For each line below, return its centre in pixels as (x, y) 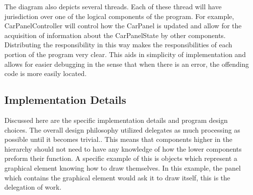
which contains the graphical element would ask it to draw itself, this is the (117, 177)
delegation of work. (33, 187)
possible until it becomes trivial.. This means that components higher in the (118, 139)
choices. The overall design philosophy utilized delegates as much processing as (122, 129)
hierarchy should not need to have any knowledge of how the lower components (123, 148)
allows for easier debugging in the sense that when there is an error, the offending (127, 64)
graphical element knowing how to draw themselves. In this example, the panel (123, 167)
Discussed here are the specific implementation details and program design (116, 120)
